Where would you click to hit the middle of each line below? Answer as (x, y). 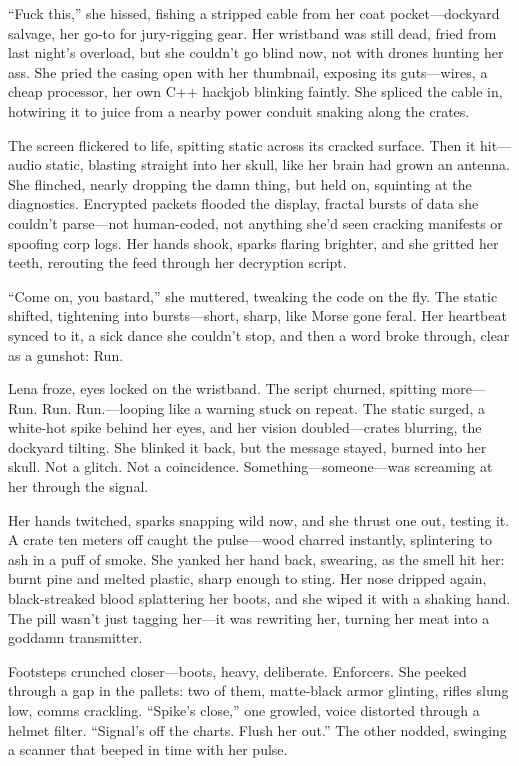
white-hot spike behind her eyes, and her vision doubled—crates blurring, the (245, 427)
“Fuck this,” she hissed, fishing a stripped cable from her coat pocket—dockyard (254, 13)
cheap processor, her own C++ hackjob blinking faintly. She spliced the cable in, (255, 91)
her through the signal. (78, 486)
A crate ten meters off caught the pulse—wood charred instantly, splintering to (250, 539)
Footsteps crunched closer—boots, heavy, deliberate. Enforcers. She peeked (237, 670)
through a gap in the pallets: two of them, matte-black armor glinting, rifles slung (258, 690)
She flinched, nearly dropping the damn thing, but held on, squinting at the (240, 183)
